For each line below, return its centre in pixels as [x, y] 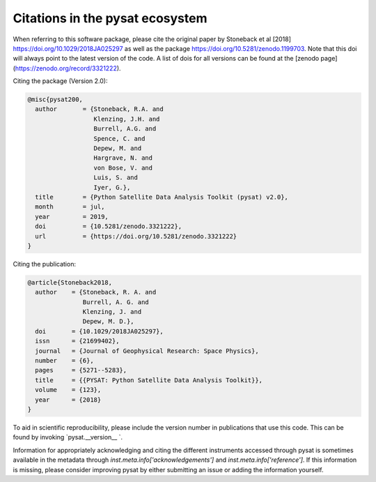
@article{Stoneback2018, [70, 282]
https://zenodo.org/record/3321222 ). [68, 68]
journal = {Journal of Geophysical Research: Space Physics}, [147, 351]
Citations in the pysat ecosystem [110, 18]
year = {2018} [68, 400]
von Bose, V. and [123, 168]
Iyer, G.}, [112, 187]
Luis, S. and [116, 178]
